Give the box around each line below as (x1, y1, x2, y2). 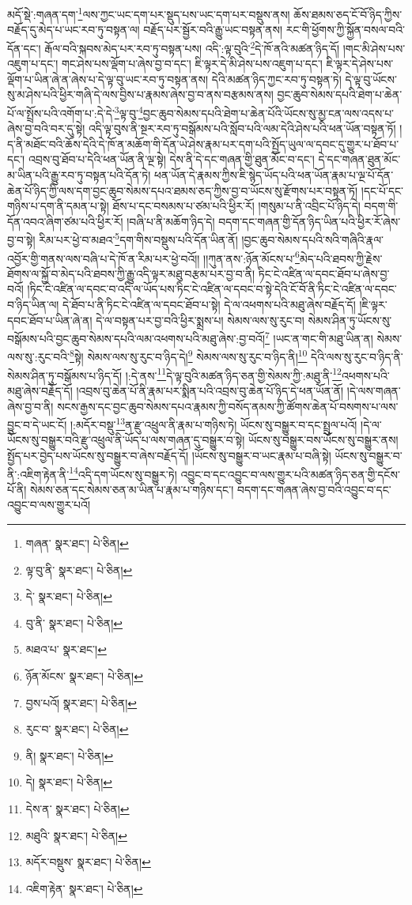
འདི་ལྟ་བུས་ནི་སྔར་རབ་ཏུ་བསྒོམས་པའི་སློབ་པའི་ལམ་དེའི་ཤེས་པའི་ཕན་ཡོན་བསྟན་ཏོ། (89, 120, 396, 137)
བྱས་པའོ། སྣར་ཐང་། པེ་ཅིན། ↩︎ (25, 694, 138, 711)
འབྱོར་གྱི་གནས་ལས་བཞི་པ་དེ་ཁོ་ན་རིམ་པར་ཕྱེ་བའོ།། (7, 250, 200, 266)
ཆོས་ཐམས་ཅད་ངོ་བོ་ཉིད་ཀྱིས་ (293, 6, 403, 22)
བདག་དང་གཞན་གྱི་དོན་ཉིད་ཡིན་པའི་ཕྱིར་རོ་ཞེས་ (218, 213, 401, 229)
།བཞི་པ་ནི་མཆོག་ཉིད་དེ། (127, 213, 215, 229)
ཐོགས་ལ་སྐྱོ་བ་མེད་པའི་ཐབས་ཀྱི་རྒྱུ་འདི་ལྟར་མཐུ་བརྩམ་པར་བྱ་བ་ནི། (7, 265, 255, 281)
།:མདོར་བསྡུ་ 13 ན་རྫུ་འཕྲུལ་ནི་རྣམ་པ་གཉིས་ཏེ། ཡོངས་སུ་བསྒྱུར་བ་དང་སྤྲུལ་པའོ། (70, 414, 357, 432)
